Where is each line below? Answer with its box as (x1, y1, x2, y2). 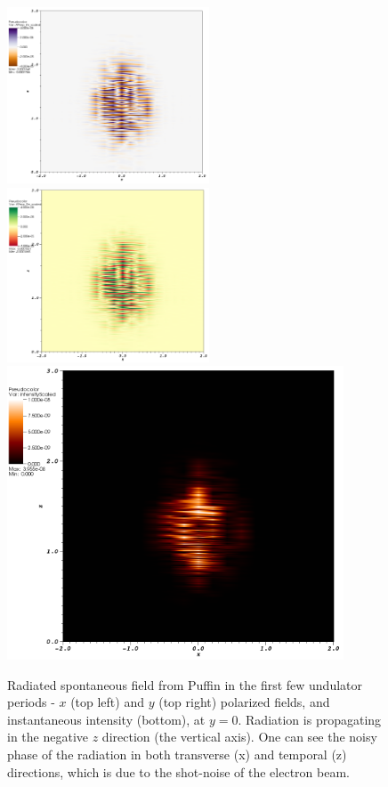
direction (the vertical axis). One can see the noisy (101, 727, 377, 746)
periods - (7, 693, 55, 711)
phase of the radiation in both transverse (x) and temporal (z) (7, 744, 347, 763)
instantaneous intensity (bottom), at (7, 710, 206, 728)
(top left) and (70, 693, 144, 711)
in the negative (7, 727, 88, 746)
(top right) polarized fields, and (158, 693, 330, 711)
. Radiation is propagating (238, 710, 382, 728)
